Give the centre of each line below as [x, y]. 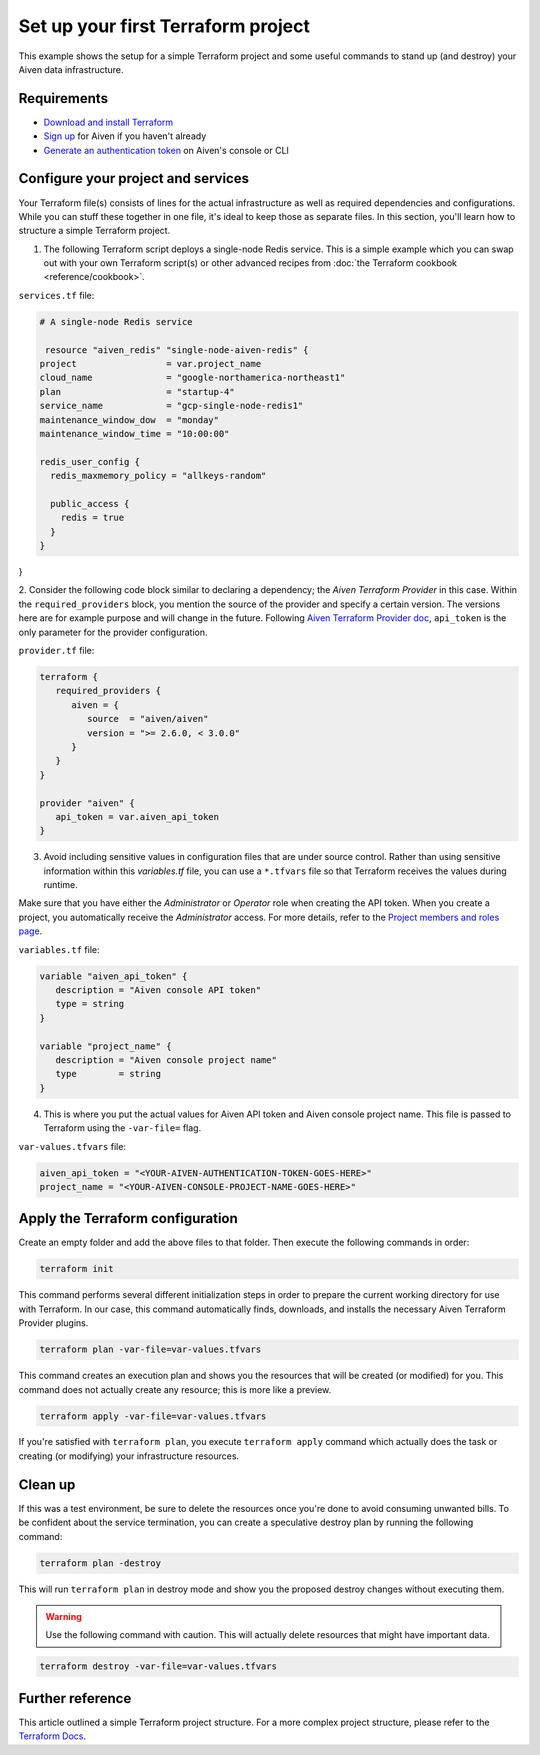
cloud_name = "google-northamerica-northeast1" [192, 378]
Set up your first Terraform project [164, 26]
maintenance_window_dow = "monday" [129, 419]
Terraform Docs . [52, 1736]
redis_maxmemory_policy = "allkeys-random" [158, 476]
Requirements [63, 98]
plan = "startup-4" [137, 391]
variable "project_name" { [105, 1046]
